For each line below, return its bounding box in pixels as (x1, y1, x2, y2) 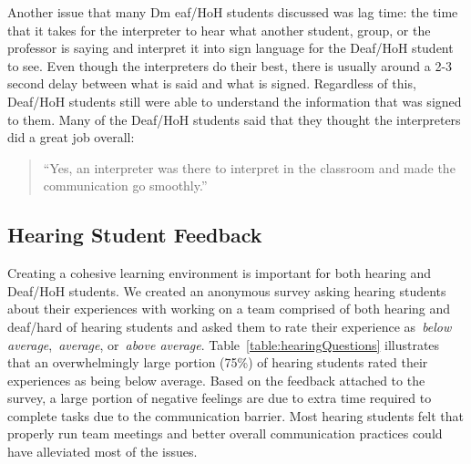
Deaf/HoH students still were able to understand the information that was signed (7, 91, 462, 110)
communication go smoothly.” (43, 176, 208, 195)
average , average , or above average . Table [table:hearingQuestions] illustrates (7, 335, 440, 354)
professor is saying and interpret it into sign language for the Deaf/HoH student (7, 38, 454, 57)
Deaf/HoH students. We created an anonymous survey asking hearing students (7, 281, 446, 300)
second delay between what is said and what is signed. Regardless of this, (7, 74, 416, 93)
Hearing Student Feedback (7, 221, 262, 249)
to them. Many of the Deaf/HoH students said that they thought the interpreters (7, 109, 461, 129)
